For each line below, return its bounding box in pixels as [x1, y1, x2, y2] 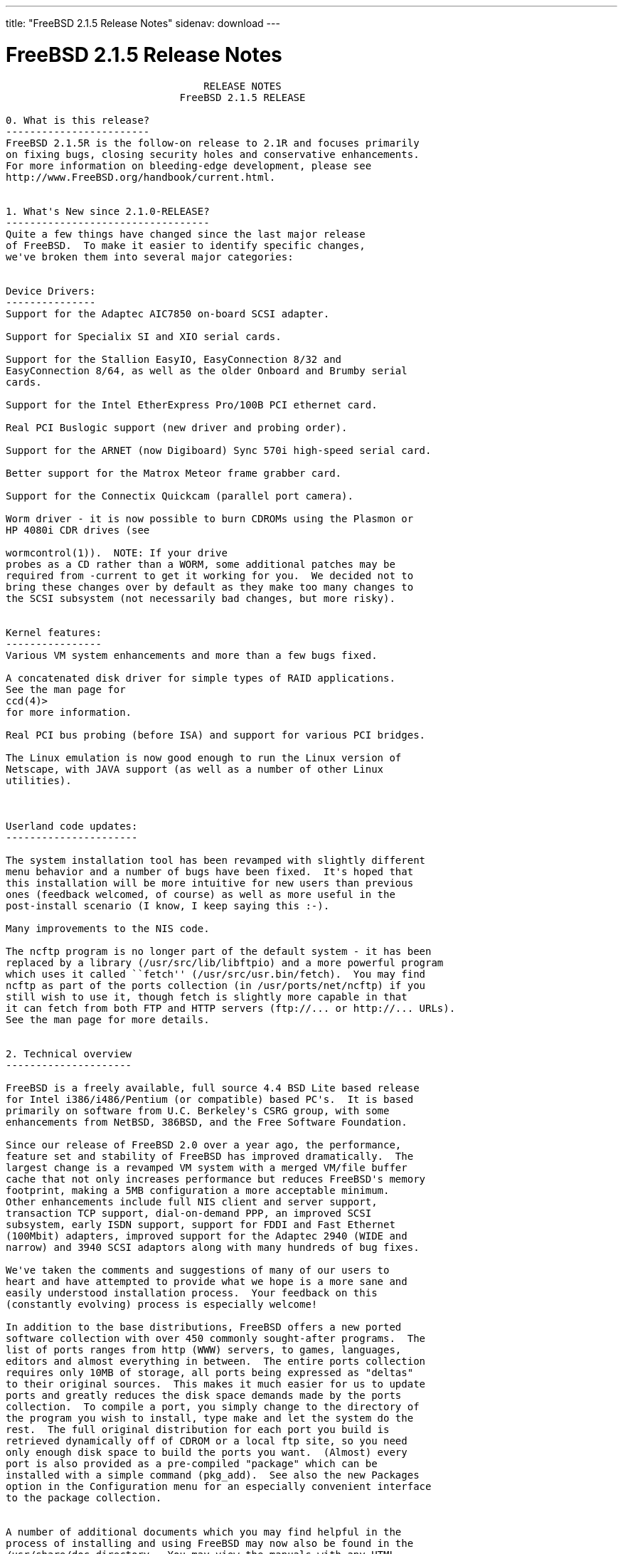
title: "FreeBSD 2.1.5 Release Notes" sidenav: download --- [6, 17, 280, 29]
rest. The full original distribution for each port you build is [6, 1423, 390, 1435]
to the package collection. [6, 1491, 162, 1503]
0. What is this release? [6, 114, 150, 126]
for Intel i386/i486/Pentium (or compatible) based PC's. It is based [6, 1093, 414, 1105]
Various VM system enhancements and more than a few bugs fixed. [6, 649, 378, 661]
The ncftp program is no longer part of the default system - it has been [6, 945, 432, 957]
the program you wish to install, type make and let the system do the [6, 1412, 414, 1424]
